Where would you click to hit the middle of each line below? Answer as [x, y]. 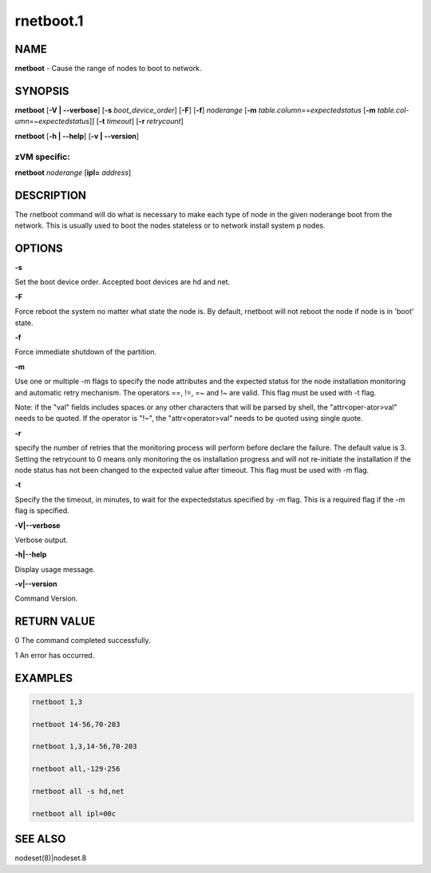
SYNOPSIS [42, 91]
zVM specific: [43, 157]
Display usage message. [55, 569]
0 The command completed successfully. [83, 641]
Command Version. [46, 598]
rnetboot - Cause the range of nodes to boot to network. [109, 69]
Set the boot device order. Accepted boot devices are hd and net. [123, 282]
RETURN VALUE [55, 622]
